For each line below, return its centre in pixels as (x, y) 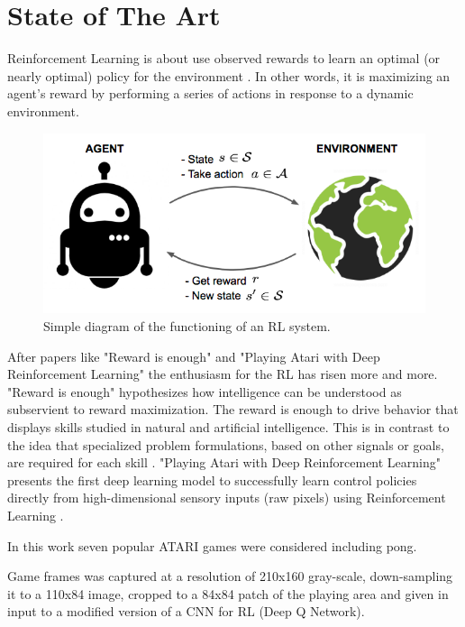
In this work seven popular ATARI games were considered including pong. (212, 545)
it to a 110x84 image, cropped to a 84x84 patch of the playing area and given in (228, 593)
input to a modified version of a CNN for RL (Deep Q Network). (186, 611)
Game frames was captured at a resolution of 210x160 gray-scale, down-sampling (230, 576)
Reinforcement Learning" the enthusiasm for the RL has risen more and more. (223, 374)
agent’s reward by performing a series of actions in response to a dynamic (210, 93)
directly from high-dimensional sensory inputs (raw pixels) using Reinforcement (227, 498)
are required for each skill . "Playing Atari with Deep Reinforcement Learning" (224, 462)
